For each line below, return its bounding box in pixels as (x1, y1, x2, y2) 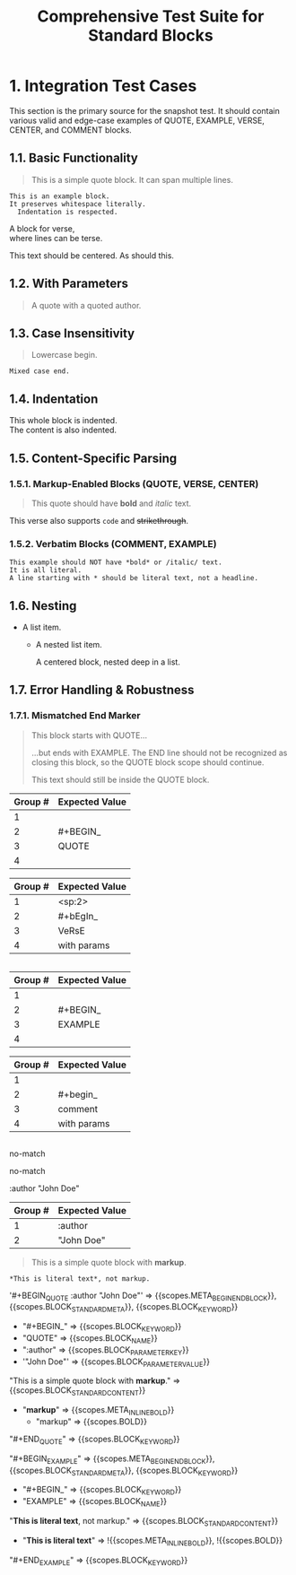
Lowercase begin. (30, 350, 98, 361)
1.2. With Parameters (9, 276, 128, 292)
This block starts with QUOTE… (30, 729, 148, 741)
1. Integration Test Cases (9, 76, 197, 96)
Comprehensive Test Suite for (37, 6, 265, 27)
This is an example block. (9, 191, 110, 201)
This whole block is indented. (9, 415, 118, 426)
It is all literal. (9, 566, 83, 575)
